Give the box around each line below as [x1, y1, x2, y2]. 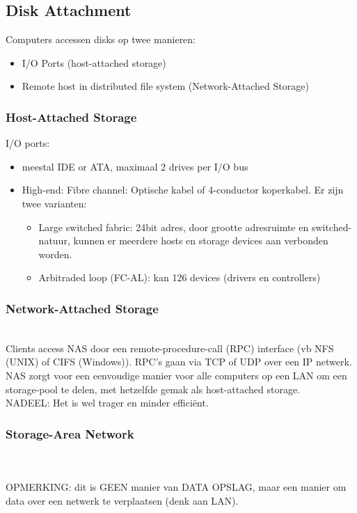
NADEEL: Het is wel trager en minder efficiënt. [6, 395, 209, 410]
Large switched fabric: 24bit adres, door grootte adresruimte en [38, 219, 309, 234]
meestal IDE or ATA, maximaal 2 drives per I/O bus [22, 159, 248, 173]
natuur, [38, 233, 70, 248]
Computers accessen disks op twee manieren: [6, 32, 196, 47]
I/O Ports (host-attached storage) [22, 55, 166, 70]
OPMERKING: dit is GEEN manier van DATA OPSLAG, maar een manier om [6, 480, 347, 494]
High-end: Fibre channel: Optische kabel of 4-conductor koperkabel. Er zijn [22, 182, 344, 197]
